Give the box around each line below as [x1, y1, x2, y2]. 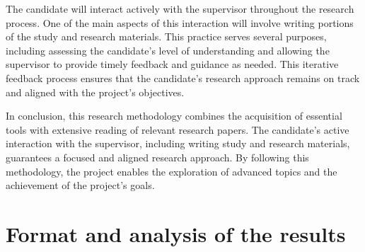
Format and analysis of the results [6, 219, 346, 248]
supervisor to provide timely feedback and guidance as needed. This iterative [6, 57, 339, 71]
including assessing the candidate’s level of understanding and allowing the [6, 42, 330, 57]
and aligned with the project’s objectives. [6, 84, 185, 99]
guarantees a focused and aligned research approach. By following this [6, 149, 309, 164]
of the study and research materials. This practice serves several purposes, [6, 29, 327, 44]
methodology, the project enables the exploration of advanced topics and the [6, 164, 337, 178]
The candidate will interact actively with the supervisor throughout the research [6, 1, 354, 16]
